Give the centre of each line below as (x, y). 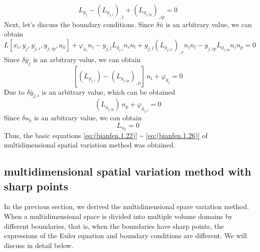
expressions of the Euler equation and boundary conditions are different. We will (126, 235)
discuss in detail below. (39, 245)
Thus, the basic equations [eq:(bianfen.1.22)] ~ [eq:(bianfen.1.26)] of (106, 135)
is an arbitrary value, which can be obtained (108, 91)
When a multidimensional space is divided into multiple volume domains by (118, 216)
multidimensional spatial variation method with (128, 171)
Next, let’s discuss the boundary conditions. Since (79, 24)
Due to (14, 91)
